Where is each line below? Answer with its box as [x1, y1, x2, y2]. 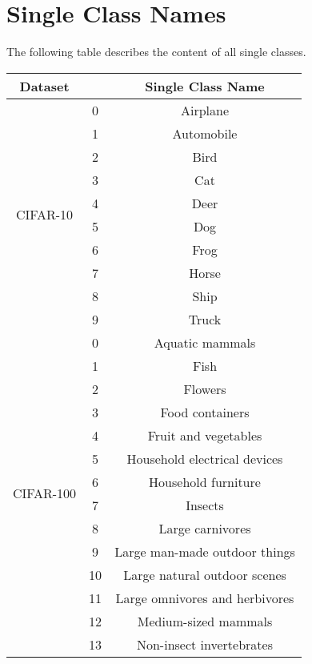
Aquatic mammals [154, 332, 256, 352]
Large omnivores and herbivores [115, 588, 294, 607]
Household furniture [149, 472, 261, 491]
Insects [186, 495, 224, 514]
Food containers [160, 402, 250, 421]
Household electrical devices [126, 449, 283, 468]
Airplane [180, 100, 230, 119]
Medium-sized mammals [137, 611, 273, 630]
